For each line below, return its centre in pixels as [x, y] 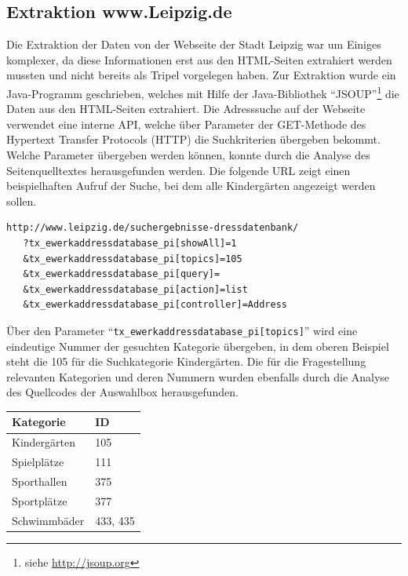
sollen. [22, 201]
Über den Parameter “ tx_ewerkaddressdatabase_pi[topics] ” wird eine [182, 330]
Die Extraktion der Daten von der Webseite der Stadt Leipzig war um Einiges [194, 44]
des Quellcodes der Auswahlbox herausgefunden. [122, 392]
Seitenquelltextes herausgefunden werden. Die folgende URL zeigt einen [178, 170]
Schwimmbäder [48, 520]
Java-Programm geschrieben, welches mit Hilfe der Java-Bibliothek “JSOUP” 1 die [203, 92]
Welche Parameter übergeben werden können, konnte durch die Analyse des [188, 155]
